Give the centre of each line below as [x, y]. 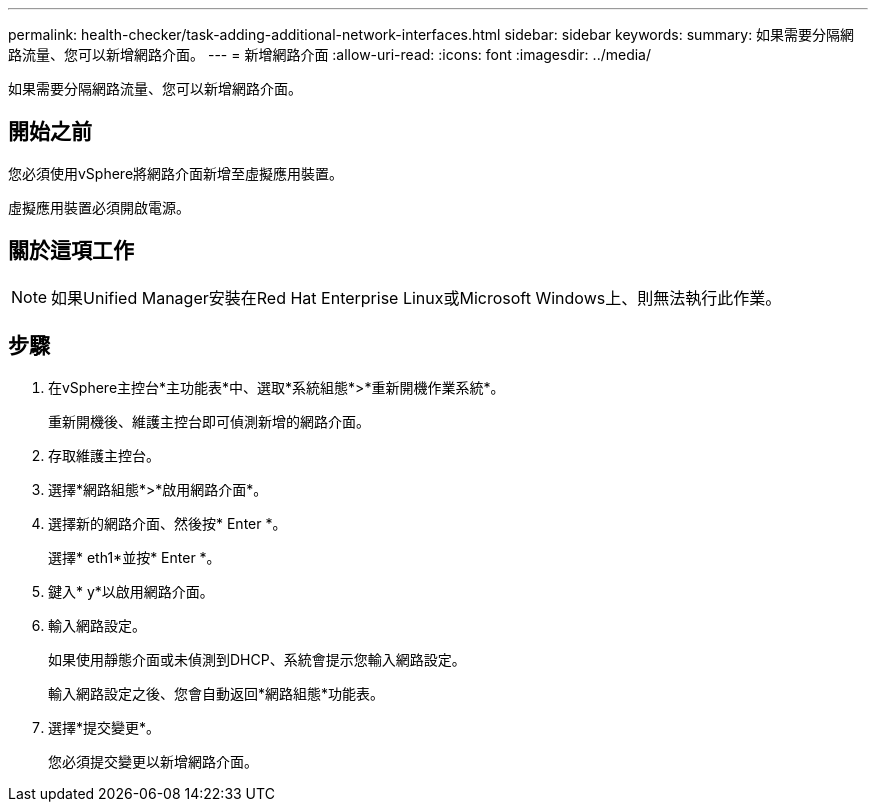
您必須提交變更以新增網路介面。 [153, 761]
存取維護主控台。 [104, 455]
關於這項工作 [71, 251]
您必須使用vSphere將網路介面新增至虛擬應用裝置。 [176, 173]
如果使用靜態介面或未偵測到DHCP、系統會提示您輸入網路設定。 [257, 659]
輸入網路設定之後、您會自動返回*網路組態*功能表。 [216, 693]
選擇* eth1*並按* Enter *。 [134, 557]
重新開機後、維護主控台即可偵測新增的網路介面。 [209, 421]
